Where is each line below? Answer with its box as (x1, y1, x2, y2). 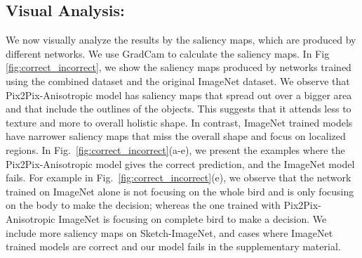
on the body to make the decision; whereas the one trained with (6, 198, 281, 212)
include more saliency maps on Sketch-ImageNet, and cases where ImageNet (6, 225, 333, 240)
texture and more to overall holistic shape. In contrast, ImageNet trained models (6, 115, 353, 129)
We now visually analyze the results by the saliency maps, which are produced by (6, 32, 356, 47)
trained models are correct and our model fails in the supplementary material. (6, 239, 341, 254)
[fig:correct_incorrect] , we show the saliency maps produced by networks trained (6, 60, 351, 75)
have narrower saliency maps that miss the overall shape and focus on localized (6, 129, 346, 143)
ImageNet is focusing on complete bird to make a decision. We (58, 211, 327, 226)
